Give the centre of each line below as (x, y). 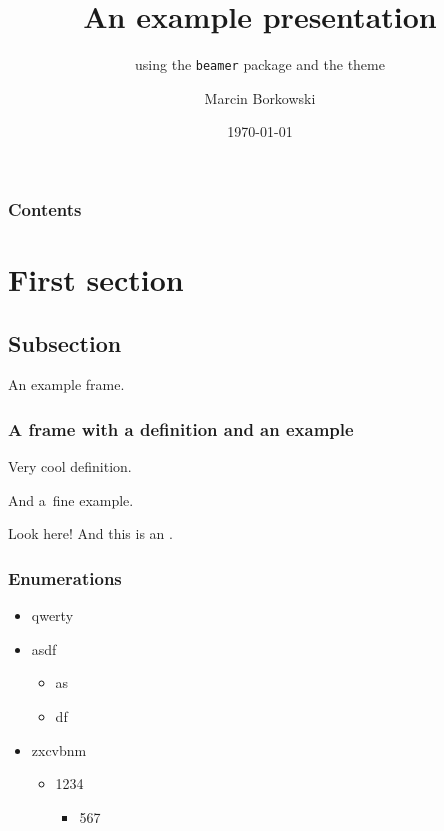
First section (96, 279)
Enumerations (65, 577)
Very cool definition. (70, 466)
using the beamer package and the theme (260, 64)
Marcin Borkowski (260, 97)
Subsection (65, 342)
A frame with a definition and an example (181, 428)
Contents (45, 208)
